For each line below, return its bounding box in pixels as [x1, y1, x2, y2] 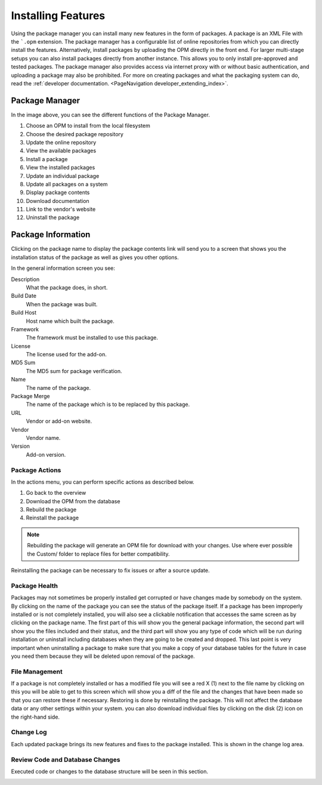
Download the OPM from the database [26, 497, 120, 504]
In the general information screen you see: [11, 264, 116, 272]
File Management [11, 667, 63, 676]
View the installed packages [26, 164, 95, 171]
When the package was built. [26, 300, 98, 307]
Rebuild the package [26, 506, 77, 513]
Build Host [11, 309, 37, 316]
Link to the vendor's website [26, 206, 96, 213]
